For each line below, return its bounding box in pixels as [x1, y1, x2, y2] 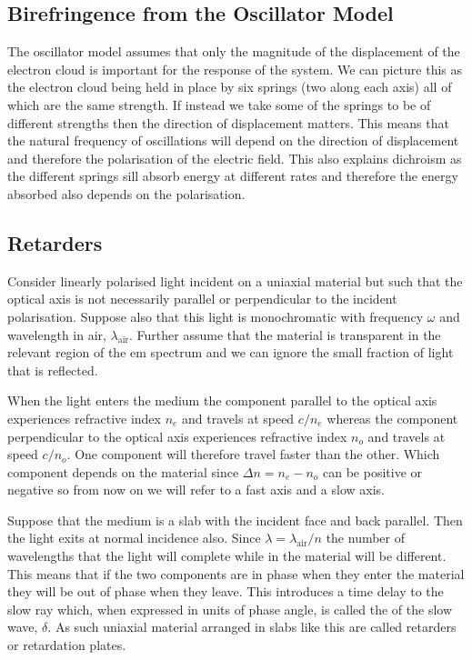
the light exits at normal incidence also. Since [7, 528, 261, 547]
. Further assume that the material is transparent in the [129, 325, 441, 344]
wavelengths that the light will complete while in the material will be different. [7, 546, 447, 565]
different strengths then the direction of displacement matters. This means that [7, 113, 449, 132]
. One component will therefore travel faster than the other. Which [66, 445, 440, 464]
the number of [326, 528, 406, 547]
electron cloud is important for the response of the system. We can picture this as [7, 59, 463, 78]
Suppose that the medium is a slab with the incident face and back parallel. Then [7, 510, 463, 529]
